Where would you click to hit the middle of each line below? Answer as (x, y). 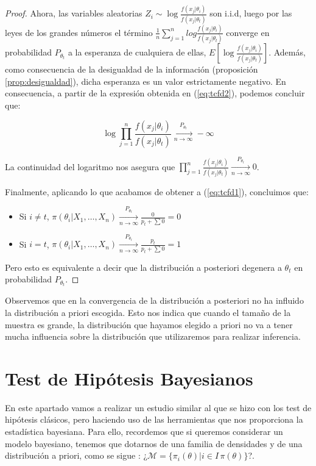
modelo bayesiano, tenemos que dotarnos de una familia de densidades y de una (154, 443)
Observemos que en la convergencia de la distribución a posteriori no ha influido (154, 300)
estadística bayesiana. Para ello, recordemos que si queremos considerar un (144, 432)
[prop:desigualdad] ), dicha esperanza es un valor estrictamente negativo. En (146, 81)
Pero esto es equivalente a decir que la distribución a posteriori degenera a (143, 267)
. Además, (287, 52)
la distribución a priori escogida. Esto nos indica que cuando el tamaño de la (148, 312)
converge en (248, 32)
